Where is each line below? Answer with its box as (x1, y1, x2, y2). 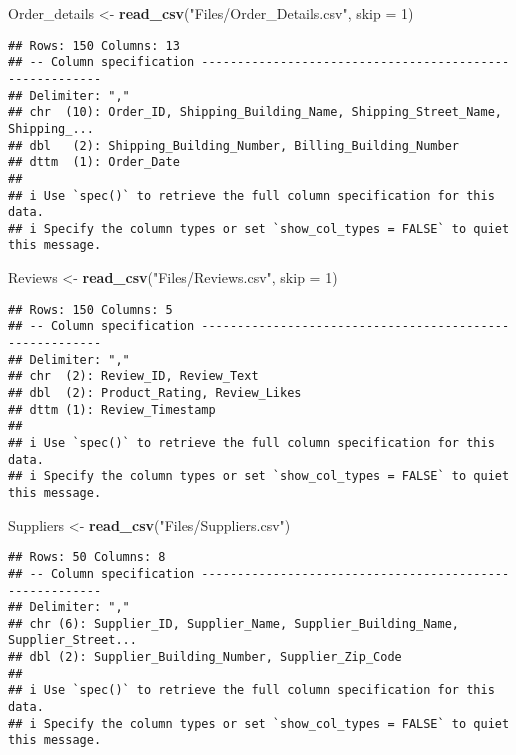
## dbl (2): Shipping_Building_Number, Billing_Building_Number (8, 138, 460, 153)
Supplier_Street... (8, 633, 137, 648)
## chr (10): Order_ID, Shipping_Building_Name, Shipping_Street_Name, (8, 105, 502, 120)
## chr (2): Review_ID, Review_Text (8, 369, 259, 384)
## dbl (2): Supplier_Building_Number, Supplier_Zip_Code (8, 650, 402, 665)
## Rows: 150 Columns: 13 (8, 38, 180, 53)
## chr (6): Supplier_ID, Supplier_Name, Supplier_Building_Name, (8, 616, 460, 631)
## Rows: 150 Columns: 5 (8, 302, 173, 317)
